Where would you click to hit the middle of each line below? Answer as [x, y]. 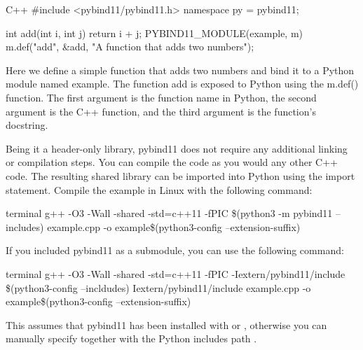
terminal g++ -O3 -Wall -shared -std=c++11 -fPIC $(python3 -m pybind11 [169, 213]
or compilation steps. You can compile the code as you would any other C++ [172, 162]
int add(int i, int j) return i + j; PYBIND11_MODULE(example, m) [155, 33]
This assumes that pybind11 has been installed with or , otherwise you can [166, 324]
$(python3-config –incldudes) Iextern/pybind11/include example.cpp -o [158, 287]
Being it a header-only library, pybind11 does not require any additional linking [177, 148]
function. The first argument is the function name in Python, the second [161, 97]
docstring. [27, 125]
